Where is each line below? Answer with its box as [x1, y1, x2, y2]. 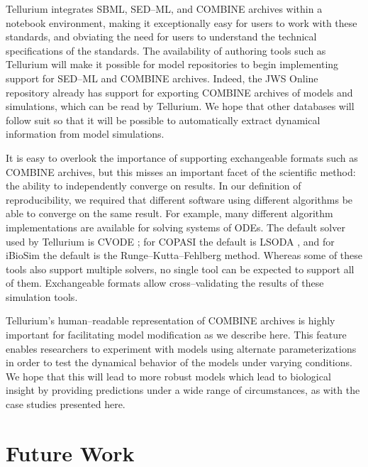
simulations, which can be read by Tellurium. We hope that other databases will [6, 99, 355, 114]
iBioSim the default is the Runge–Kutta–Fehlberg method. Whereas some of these [6, 248, 363, 263]
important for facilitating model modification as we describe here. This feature [6, 327, 347, 342]
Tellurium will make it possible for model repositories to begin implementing [6, 57, 339, 72]
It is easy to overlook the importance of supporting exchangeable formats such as [6, 150, 358, 165]
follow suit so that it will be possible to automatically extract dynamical [6, 112, 320, 127]
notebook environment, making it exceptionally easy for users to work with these [6, 15, 357, 30]
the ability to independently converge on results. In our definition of [6, 178, 301, 193]
